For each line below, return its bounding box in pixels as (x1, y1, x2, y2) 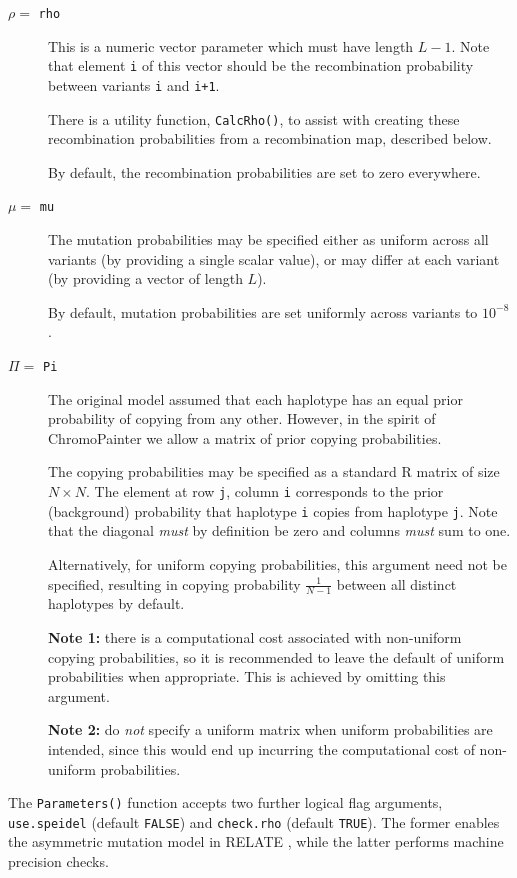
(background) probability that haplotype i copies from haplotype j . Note (48, 500, 498, 521)
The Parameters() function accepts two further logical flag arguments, (8, 792, 443, 813)
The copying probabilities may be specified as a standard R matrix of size (48, 461, 500, 482)
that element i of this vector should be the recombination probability (48, 55, 474, 76)
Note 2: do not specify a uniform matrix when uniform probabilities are (48, 719, 493, 740)
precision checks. (8, 851, 109, 872)
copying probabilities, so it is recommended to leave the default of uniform (48, 646, 505, 667)
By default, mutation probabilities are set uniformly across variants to (48, 301, 478, 322)
